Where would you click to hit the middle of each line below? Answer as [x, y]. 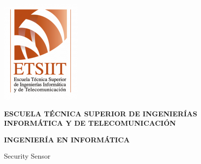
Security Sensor [27, 156]
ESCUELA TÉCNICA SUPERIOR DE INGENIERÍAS [101, 113]
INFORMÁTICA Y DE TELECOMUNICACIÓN [90, 123]
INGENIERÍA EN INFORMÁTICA [67, 139]
